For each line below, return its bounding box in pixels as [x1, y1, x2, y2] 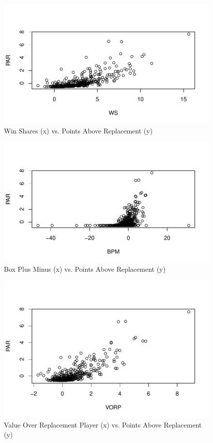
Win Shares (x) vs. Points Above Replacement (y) [4, 125, 153, 135]
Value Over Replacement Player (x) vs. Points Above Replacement [4, 420, 202, 430]
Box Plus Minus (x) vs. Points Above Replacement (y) [4, 264, 166, 274]
